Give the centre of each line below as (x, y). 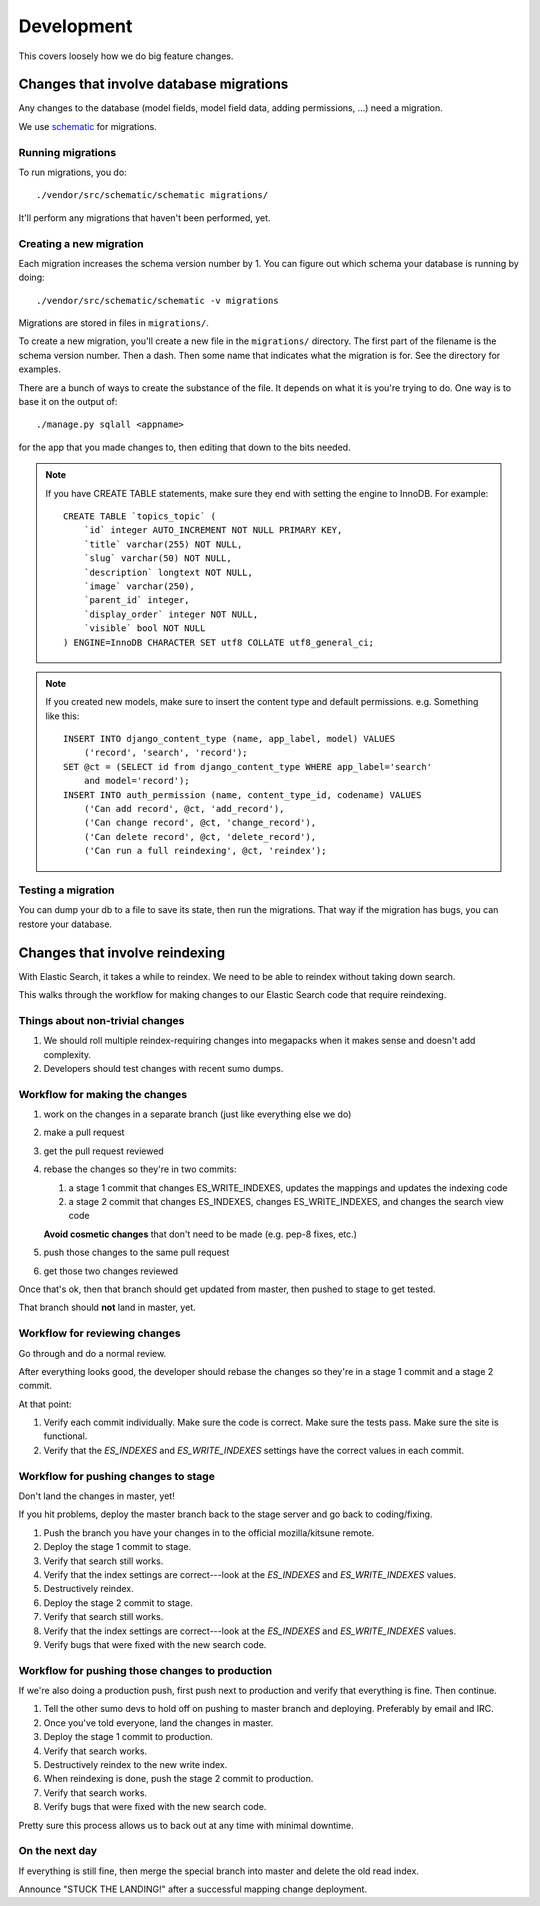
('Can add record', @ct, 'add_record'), (184, 809)
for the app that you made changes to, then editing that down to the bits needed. (184, 447)
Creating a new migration (81, 243)
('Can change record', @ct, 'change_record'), (200, 823)
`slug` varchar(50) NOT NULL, (157, 558)
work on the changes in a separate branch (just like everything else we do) (197, 1114)
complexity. (67, 1054)
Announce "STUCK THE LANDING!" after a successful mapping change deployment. (193, 1889)
